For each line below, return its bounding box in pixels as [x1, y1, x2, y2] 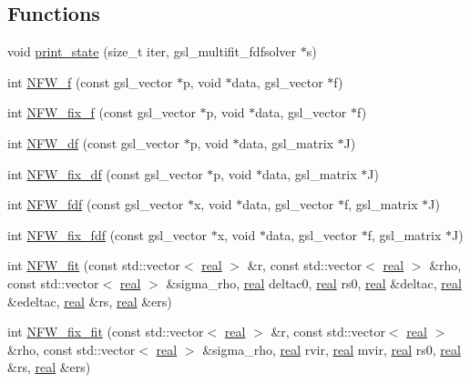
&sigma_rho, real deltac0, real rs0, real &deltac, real [166, 273, 462, 292]
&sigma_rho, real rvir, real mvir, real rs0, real [202, 339, 461, 358]
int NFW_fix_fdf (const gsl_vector [7, 225, 207, 244]
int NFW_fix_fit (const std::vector [7, 322, 204, 341]
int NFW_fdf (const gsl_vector [7, 195, 184, 214]
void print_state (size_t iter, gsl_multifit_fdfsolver [7, 42, 297, 61]
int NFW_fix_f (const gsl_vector [7, 103, 196, 122]
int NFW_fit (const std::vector [7, 256, 180, 275]
